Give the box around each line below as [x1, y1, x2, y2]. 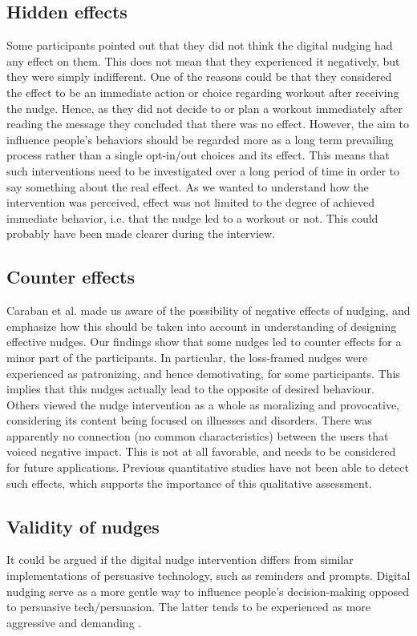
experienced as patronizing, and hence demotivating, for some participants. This [6, 364, 400, 381]
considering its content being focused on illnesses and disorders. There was [6, 412, 372, 429]
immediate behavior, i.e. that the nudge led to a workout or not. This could [6, 209, 379, 226]
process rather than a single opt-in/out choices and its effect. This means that [6, 147, 390, 163]
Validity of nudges [6, 513, 160, 538]
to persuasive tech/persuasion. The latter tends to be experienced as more [6, 598, 371, 615]
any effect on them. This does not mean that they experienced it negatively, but [6, 52, 400, 69]
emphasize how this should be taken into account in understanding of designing [6, 317, 397, 334]
